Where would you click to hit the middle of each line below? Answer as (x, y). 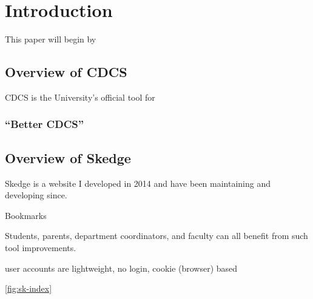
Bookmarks (26, 215)
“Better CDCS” (45, 124)
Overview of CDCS (66, 72)
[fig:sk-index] (29, 288)
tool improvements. (41, 247)
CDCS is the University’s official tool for (80, 97)
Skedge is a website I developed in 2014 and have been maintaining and (138, 183)
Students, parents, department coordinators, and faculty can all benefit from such (156, 236)
